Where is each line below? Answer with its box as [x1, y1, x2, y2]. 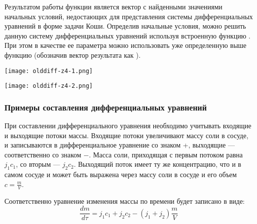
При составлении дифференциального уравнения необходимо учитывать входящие [4, 120, 252, 131]
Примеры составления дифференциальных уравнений [4, 101, 207, 113]
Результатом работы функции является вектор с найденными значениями [4, 1, 222, 11]
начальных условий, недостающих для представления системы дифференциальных [4, 11, 253, 21]
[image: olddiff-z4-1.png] [4, 67, 93, 75]
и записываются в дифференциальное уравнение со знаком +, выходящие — [4, 140, 235, 150]
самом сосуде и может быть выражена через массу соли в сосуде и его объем [4, 169, 237, 180]
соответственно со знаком [4, 149, 81, 159]
